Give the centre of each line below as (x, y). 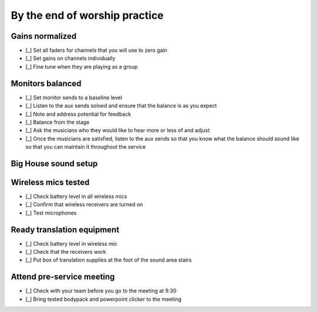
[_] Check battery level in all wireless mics (76, 196)
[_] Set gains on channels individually (70, 58)
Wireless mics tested (50, 182)
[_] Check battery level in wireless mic (71, 243)
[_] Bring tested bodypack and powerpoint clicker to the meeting (104, 299)
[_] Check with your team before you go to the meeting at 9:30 (101, 291)
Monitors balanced (46, 83)
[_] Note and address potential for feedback (78, 114)
